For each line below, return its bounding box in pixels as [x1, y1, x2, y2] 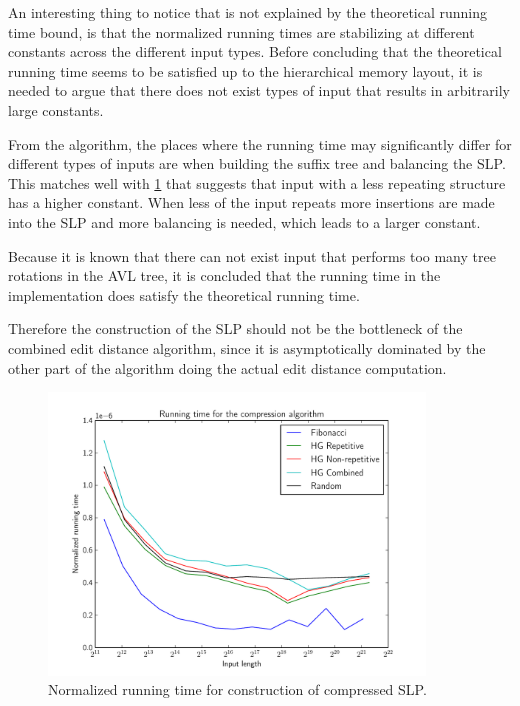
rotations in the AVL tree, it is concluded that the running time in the [8, 265, 441, 286]
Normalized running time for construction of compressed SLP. [48, 679, 427, 700]
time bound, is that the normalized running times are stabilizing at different [8, 21, 475, 42]
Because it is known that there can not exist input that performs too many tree [8, 245, 496, 266]
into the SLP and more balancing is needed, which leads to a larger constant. [8, 211, 481, 232]
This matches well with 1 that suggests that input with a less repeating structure [8, 172, 506, 193]
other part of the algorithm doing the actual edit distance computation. [8, 357, 447, 378]
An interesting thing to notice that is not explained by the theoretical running [8, 2, 488, 22]
